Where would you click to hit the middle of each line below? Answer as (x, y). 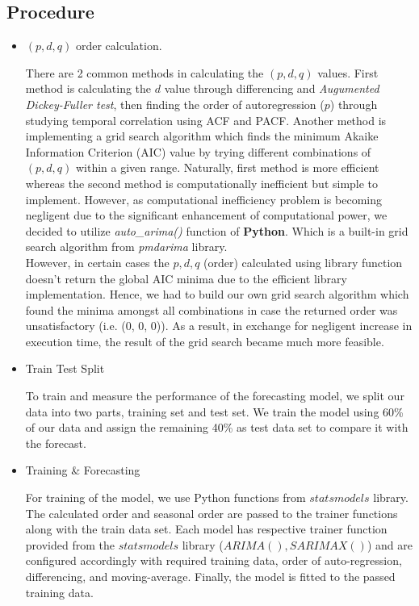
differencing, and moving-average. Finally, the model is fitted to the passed (210, 577)
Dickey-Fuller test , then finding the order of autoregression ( (175, 104)
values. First (348, 72)
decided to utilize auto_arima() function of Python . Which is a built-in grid (217, 230)
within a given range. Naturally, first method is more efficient (227, 167)
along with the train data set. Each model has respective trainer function (206, 529)
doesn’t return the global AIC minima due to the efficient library (186, 278)
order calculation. (119, 46)
